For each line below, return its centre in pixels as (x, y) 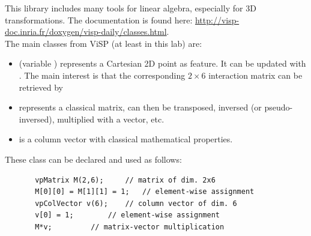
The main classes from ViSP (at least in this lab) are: (104, 43)
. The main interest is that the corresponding (102, 75)
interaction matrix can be (255, 75)
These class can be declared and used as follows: (93, 159)
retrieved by (41, 87)
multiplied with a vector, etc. (111, 119)
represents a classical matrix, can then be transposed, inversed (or (140, 107)
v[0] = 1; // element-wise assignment (127, 215)
